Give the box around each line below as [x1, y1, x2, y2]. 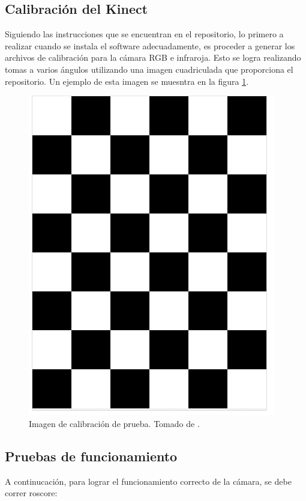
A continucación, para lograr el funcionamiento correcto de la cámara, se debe [5, 475, 292, 487]
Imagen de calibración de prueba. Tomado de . [29, 417, 200, 429]
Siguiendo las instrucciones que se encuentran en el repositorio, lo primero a [5, 28, 284, 40]
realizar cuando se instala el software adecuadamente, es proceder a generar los [5, 39, 295, 52]
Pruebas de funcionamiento [5, 446, 178, 465]
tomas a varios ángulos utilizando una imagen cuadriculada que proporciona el [5, 63, 293, 75]
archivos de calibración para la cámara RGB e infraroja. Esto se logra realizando [5, 51, 301, 64]
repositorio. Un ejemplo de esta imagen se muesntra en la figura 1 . [5, 75, 249, 87]
